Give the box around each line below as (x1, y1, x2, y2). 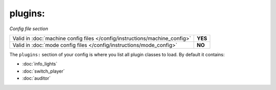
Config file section (9, 26, 49, 32)
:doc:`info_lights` (22, 61, 58, 67)
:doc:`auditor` (22, 75, 51, 81)
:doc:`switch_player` (22, 68, 65, 74)
